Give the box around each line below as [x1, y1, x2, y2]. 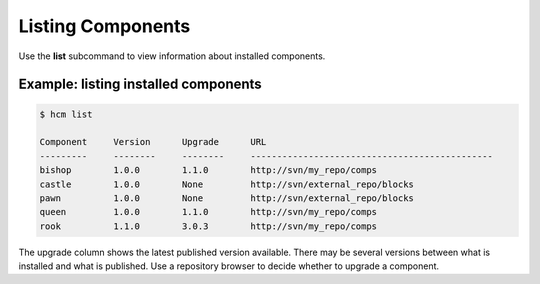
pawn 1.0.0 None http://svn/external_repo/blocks [39, 192, 415, 204]
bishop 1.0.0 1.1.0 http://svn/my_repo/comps [39, 165, 378, 176]
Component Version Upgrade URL [39, 136, 267, 148]
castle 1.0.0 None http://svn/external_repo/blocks [39, 178, 415, 190]
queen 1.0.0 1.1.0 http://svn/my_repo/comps [39, 206, 378, 218]
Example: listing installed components [18, 76, 262, 93]
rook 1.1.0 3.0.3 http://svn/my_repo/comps [39, 220, 378, 232]
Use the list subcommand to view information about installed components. [18, 50, 326, 62]
